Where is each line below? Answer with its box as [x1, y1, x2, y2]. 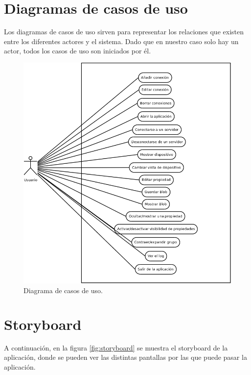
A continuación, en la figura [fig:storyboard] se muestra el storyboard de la [4, 342, 228, 352]
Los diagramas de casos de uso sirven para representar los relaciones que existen [4, 26, 244, 37]
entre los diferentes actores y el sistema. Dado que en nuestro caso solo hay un [4, 36, 239, 46]
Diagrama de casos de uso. [23, 285, 103, 295]
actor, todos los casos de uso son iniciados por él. [4, 46, 151, 56]
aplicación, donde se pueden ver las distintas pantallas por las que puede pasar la [4, 352, 247, 362]
